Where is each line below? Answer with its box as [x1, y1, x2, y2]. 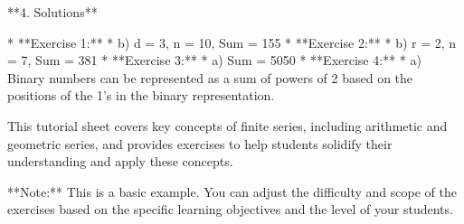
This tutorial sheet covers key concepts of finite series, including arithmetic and [7, 116, 448, 135]
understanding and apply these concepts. [7, 152, 233, 171]
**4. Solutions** [7, 3, 98, 21]
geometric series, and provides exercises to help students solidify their [7, 134, 393, 153]
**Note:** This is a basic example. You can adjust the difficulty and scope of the [7, 182, 457, 201]
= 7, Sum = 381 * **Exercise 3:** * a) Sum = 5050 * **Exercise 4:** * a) [7, 51, 421, 70]
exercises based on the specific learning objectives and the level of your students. [7, 200, 453, 219]
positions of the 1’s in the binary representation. [7, 86, 275, 105]
